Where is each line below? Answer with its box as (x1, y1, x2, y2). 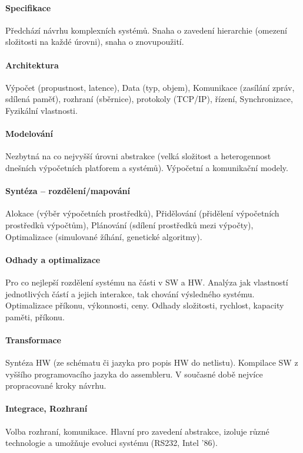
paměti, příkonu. (5, 310, 65, 323)
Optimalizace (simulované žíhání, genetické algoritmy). (5, 230, 202, 242)
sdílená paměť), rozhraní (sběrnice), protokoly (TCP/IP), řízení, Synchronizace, (5, 93, 293, 105)
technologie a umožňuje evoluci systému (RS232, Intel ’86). (5, 436, 218, 449)
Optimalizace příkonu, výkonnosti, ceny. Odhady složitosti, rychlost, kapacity (5, 299, 284, 311)
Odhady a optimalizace (5, 253, 101, 265)
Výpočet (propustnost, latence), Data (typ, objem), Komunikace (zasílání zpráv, (5, 81, 295, 93)
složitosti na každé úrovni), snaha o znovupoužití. (5, 35, 184, 48)
